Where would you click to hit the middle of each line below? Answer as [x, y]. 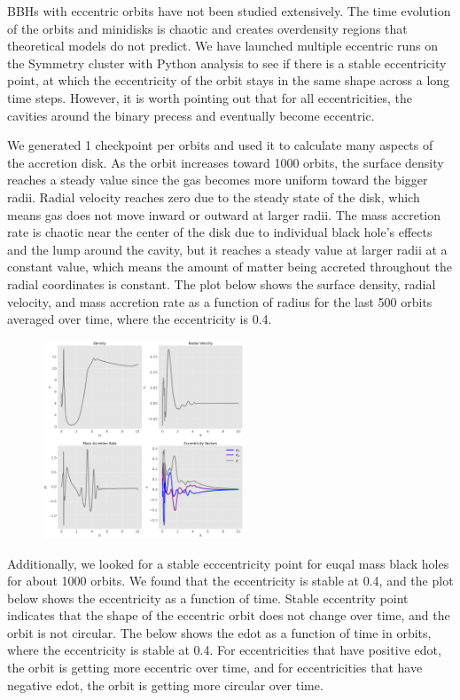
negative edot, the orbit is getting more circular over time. [165, 684]
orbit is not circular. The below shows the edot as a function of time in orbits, [219, 632]
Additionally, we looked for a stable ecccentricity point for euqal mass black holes [228, 563]
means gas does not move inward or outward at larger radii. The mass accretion [224, 214]
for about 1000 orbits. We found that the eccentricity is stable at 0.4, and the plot [230, 581]
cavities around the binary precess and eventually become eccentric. [191, 115]
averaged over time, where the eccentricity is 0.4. [140, 319]
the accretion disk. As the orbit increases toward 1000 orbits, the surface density [226, 162]
